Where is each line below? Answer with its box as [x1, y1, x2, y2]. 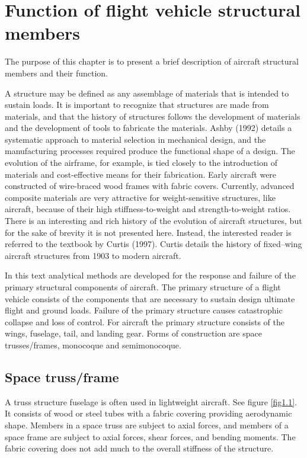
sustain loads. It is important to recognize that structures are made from [5, 98, 269, 111]
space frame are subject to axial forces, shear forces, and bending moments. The [5, 430, 296, 443]
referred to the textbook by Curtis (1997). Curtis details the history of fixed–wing [5, 238, 302, 250]
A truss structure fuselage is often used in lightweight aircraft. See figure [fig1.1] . [5, 395, 298, 408]
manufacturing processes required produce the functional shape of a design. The [5, 145, 295, 157]
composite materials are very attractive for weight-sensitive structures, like [5, 191, 276, 203]
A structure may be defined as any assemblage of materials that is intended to [5, 87, 289, 99]
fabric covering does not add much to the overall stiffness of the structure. [5, 442, 274, 454]
